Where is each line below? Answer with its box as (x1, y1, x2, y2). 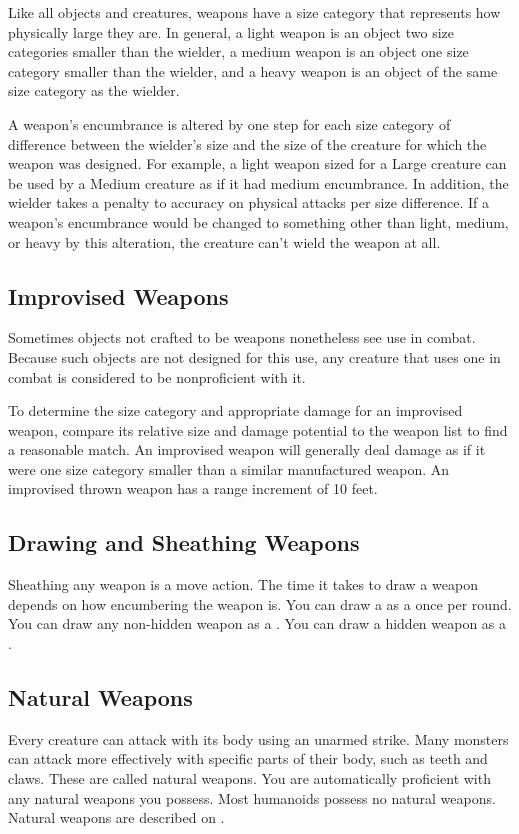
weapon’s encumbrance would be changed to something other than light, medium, (8, 211, 509, 232)
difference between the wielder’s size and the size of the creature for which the (8, 133, 487, 154)
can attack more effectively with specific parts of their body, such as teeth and (8, 748, 488, 769)
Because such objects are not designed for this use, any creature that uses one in (8, 346, 501, 367)
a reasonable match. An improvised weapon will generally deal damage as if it (8, 439, 486, 460)
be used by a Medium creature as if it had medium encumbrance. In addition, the (8, 172, 509, 193)
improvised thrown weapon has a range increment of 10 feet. (8, 478, 378, 499)
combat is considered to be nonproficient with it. (8, 366, 306, 387)
